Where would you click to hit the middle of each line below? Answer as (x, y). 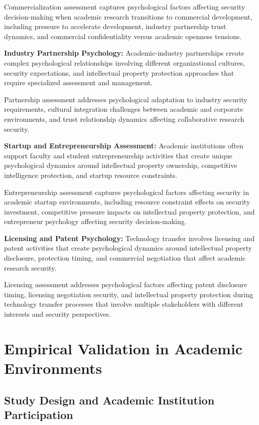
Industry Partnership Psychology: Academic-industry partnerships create (124, 53)
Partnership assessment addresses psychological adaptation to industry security (126, 99)
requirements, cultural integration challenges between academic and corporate (124, 109)
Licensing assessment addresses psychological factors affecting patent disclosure (126, 284)
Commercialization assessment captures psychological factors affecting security (125, 7)
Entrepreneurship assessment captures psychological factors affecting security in (126, 192)
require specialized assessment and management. (78, 82)
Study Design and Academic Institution (109, 400)
